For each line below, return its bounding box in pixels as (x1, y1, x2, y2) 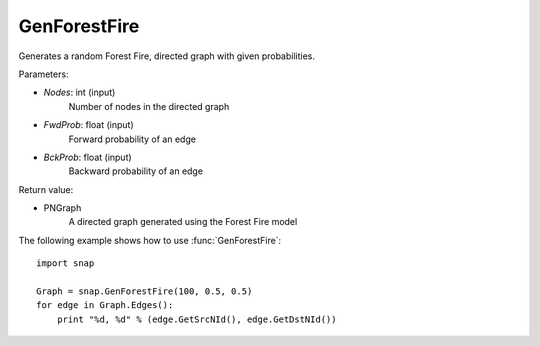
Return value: (18, 183, 74, 195)
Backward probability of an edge (68, 165, 204, 177)
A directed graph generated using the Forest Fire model (68, 216, 298, 228)
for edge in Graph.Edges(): (36, 300, 174, 311)
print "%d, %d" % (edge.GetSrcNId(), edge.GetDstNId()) (56, 313, 337, 325)
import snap (36, 258, 95, 269)
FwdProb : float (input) (43, 119, 134, 131)
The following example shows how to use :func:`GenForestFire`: (18, 234, 282, 246)
